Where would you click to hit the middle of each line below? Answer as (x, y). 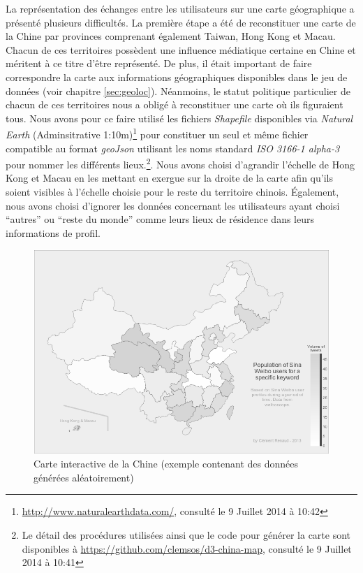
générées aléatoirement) (84, 477)
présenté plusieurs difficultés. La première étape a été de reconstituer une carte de (181, 22)
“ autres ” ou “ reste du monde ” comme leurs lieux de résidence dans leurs (160, 219)
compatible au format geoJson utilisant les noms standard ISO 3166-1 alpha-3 (173, 148)
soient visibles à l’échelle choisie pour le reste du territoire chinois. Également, (172, 192)
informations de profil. (53, 232)
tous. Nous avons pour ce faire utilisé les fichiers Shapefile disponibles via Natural (179, 118)
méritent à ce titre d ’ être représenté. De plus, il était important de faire (159, 63)
